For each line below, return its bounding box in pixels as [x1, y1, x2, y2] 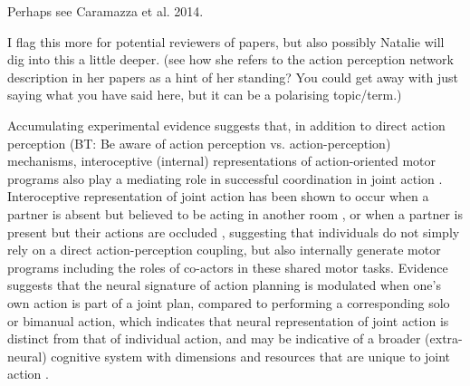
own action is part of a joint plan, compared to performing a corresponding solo [7, 293, 450, 312]
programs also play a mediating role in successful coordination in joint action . [7, 169, 443, 188]
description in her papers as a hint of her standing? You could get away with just [7, 67, 458, 86]
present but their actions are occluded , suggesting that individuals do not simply [7, 222, 460, 241]
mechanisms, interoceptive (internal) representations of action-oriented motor [7, 151, 436, 170]
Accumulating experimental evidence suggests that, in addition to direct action [7, 115, 446, 134]
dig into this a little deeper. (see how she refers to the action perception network [7, 50, 454, 69]
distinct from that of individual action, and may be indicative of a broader [7, 329, 421, 348]
